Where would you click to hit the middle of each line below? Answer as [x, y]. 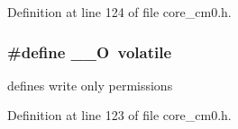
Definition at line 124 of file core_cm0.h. [119, 12]
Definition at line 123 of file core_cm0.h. [119, 115]
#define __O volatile [90, 52]
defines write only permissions [90, 85]
